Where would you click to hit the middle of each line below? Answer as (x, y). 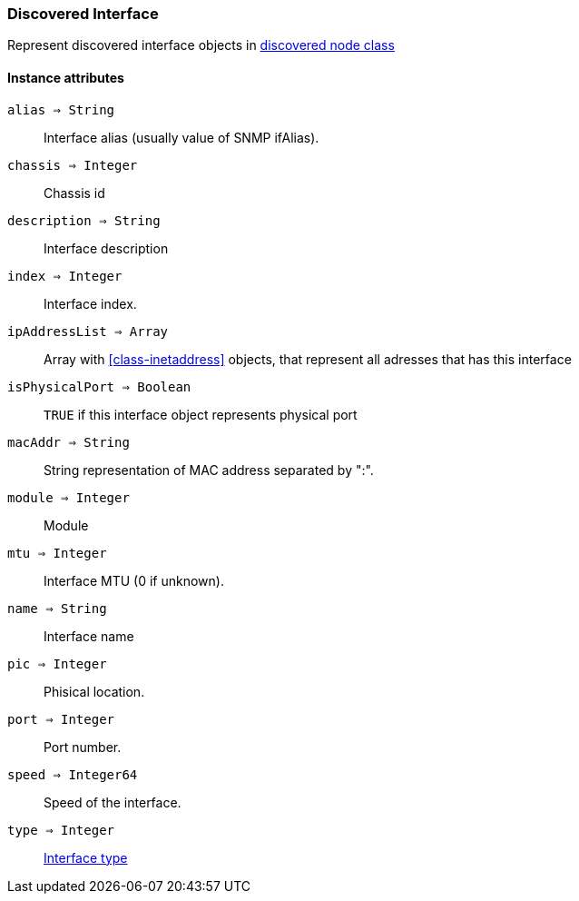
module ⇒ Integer (69, 497)
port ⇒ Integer (61, 719)
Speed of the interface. (113, 802)
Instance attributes (66, 77)
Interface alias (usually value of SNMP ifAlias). (182, 137)
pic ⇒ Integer (57, 663)
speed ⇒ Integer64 (73, 774)
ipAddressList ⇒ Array (88, 331)
